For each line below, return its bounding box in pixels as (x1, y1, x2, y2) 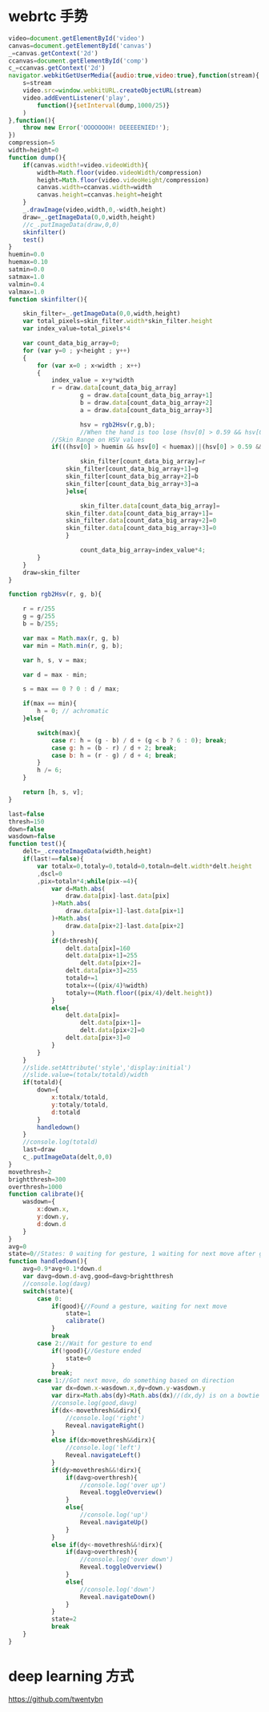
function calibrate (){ (8, 1190, 84, 1199)
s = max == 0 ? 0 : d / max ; (22, 685, 120, 694)
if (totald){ (22, 1079, 62, 1087)
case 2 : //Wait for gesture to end (37, 1339, 152, 1347)
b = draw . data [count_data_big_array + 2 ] (79, 399, 214, 407)
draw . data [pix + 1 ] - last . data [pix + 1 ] (65, 907, 184, 915)
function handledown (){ (8, 1257, 88, 1265)
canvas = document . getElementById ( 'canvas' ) (8, 42, 152, 50)
